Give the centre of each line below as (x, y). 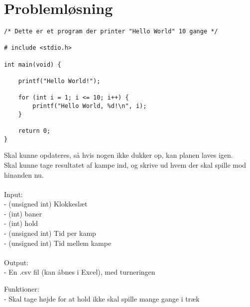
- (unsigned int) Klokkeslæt (46, 204)
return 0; (34, 131)
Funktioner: (22, 289)
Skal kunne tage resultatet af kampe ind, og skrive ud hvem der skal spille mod (125, 164)
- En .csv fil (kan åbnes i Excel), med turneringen (80, 272)
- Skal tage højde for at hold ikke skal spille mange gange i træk (102, 298)
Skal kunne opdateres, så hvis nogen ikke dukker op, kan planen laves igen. (119, 155)
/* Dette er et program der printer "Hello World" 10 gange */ (111, 32)
